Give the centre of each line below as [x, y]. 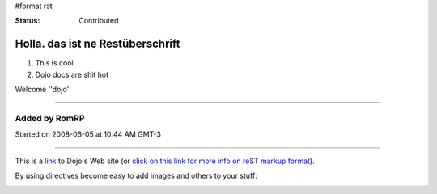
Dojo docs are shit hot [72, 74]
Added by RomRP [50, 118]
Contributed [99, 21]
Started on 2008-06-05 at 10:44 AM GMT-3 [88, 134]
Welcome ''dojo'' [43, 90]
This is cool [54, 63]
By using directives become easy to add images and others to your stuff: [136, 175]
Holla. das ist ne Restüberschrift [98, 44]
